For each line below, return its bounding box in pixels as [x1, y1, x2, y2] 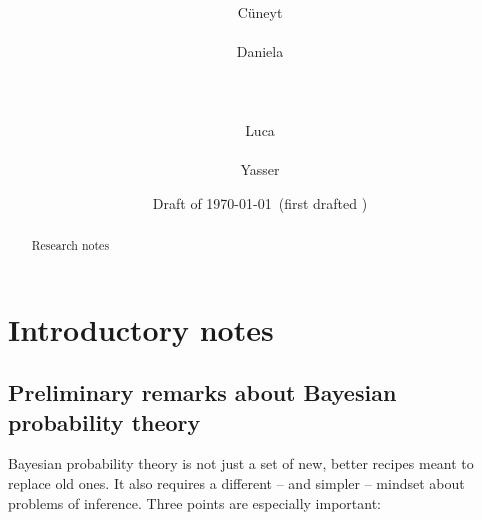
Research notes [31, 236, 110, 253]
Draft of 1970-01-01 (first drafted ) [152, 192, 368, 213]
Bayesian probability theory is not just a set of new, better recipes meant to [8, 453, 474, 474]
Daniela [236, 41, 284, 62]
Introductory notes [8, 308, 274, 349]
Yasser [240, 158, 280, 179]
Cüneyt [237, 2, 283, 23]
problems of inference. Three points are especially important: [8, 492, 381, 513]
